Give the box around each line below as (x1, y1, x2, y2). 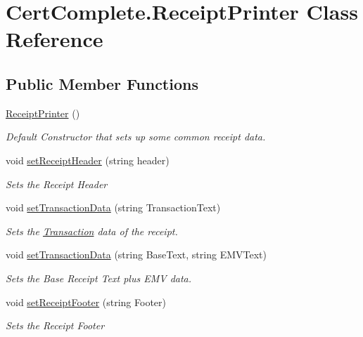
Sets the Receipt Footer (6, 318, 105, 333)
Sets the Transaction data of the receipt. (6, 223, 178, 238)
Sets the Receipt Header (6, 176, 108, 191)
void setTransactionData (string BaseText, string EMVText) (6, 247, 267, 262)
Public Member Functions (6, 72, 198, 94)
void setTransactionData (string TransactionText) (6, 200, 221, 215)
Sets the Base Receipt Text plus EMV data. (6, 270, 192, 285)
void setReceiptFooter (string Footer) (6, 294, 166, 309)
